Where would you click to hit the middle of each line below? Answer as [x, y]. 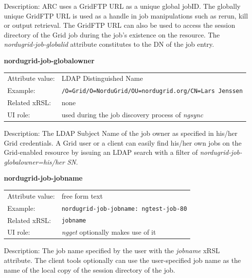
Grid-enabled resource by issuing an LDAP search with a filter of [101, 152]
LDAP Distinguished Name [102, 78]
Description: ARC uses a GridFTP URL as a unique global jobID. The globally [122, 6]
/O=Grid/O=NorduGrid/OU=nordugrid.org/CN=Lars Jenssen [152, 91]
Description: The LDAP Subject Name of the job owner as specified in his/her [121, 133]
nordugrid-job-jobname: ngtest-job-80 [124, 209]
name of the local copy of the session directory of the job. [90, 269]
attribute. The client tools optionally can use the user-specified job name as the [122, 260]
